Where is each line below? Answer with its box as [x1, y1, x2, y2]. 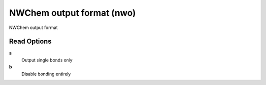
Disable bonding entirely [21, 71, 71, 77]
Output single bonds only [21, 57, 73, 63]
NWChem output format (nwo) [9, 7, 136, 18]
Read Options [9, 37, 52, 46]
